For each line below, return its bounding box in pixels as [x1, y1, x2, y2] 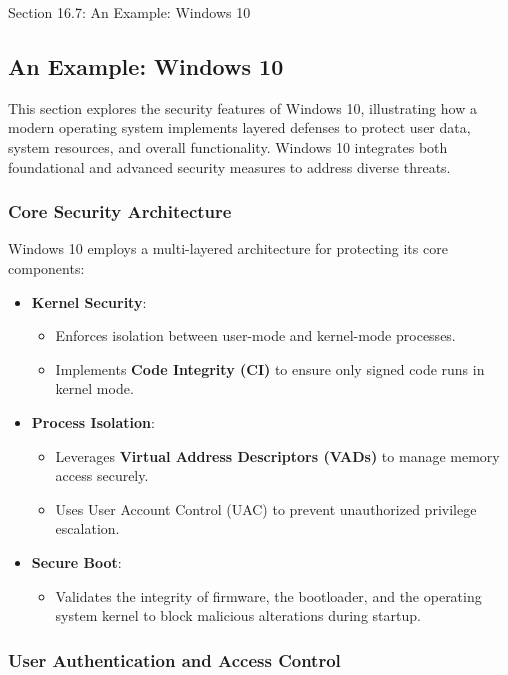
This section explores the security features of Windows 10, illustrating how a [8, 97, 477, 118]
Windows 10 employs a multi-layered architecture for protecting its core [8, 238, 448, 259]
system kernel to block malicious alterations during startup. [55, 605, 421, 626]
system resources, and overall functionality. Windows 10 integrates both [8, 136, 448, 157]
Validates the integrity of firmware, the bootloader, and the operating [55, 585, 482, 606]
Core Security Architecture [8, 199, 232, 224]
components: [8, 257, 85, 278]
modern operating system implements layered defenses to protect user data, [8, 117, 471, 138]
